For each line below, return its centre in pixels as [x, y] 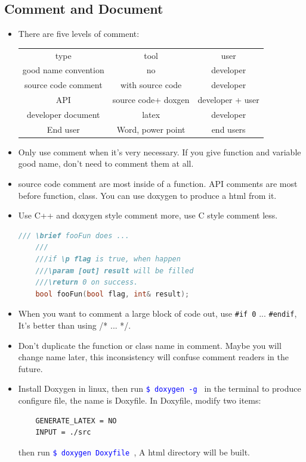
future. [30, 368]
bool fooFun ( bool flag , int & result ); [112, 294]
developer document [63, 114]
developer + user [228, 100]
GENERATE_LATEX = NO [76, 421]
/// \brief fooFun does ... [74, 235]
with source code [151, 85]
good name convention [63, 70]
